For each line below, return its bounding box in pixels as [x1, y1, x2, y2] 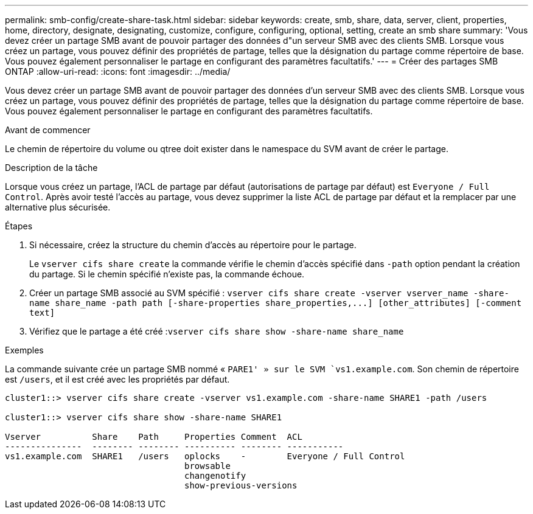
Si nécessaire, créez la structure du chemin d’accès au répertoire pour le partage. [29, 240, 357, 250]
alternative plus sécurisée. [5, 202, 111, 212]
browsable [184, 461, 231, 471]
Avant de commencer [5, 125, 91, 135]
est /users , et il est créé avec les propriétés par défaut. [5, 374, 230, 384]
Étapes [5, 221, 33, 231]
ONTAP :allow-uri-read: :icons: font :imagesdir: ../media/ [5, 66, 231, 77]
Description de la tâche [5, 162, 98, 173]
